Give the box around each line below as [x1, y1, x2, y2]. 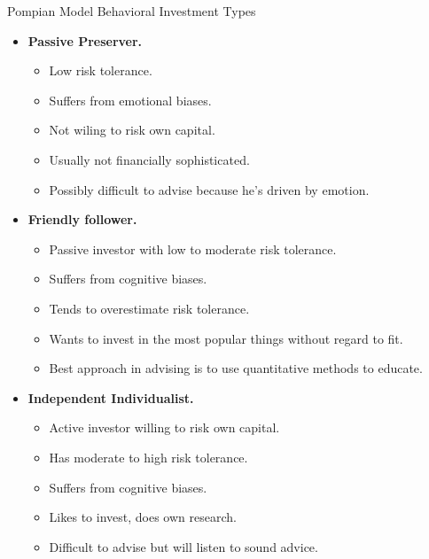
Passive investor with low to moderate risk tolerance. [49, 239, 337, 258]
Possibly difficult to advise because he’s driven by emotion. [49, 180, 370, 198]
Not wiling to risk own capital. [49, 120, 215, 139]
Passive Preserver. [27, 31, 143, 50]
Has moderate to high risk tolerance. [49, 447, 248, 466]
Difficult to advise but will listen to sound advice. [49, 537, 318, 555]
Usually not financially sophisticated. [49, 150, 250, 168]
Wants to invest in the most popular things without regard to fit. [49, 329, 403, 347]
